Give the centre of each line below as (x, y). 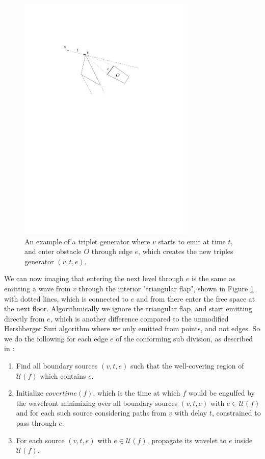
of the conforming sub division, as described (184, 338)
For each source (40, 440)
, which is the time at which (137, 393)
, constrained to (236, 413)
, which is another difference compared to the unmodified (139, 318)
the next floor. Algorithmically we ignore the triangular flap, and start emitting (128, 308)
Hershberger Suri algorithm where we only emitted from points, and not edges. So (132, 328)
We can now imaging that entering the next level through (94, 278)
